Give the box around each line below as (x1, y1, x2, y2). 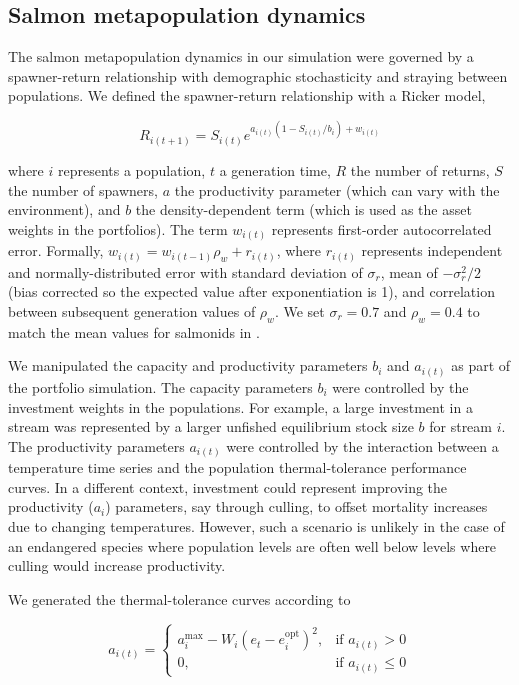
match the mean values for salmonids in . (8, 321, 260, 342)
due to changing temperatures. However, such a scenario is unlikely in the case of (8, 515, 505, 536)
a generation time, (219, 160, 331, 180)
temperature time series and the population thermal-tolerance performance (8, 457, 467, 478)
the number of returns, (350, 160, 490, 180)
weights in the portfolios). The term (8, 218, 228, 239)
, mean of (380, 261, 438, 282)
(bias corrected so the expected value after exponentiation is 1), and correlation (8, 281, 495, 302)
